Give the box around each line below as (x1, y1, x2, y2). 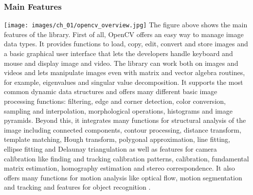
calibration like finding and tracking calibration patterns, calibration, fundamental (4, 153, 249, 163)
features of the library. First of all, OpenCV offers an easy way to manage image (4, 29, 244, 39)
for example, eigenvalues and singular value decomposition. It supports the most (4, 77, 243, 87)
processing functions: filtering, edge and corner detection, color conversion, (4, 96, 226, 106)
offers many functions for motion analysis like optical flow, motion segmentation (4, 172, 242, 182)
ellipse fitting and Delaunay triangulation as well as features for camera (4, 144, 217, 154)
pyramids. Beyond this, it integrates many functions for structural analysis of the (4, 115, 246, 125)
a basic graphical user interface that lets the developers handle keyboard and (4, 48, 233, 58)
